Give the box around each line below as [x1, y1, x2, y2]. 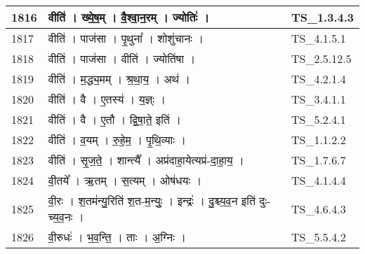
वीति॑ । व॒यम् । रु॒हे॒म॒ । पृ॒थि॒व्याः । [48, 132, 187, 148]
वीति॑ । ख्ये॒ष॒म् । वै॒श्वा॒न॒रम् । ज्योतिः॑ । [48, 9, 210, 25]
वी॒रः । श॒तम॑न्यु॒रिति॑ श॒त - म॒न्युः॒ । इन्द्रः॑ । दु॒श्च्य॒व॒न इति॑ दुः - [48, 192, 271, 209]
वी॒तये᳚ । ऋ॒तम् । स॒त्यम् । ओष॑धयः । [48, 172, 202, 188]
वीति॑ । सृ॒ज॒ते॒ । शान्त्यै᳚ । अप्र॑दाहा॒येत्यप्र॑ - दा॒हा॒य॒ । [48, 152, 244, 168]
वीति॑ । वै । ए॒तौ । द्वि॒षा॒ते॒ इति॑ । [48, 111, 181, 127]
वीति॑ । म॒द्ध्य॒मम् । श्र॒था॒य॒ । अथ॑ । [48, 71, 191, 87]
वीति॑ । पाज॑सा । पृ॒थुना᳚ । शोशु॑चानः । [48, 30, 204, 46]
